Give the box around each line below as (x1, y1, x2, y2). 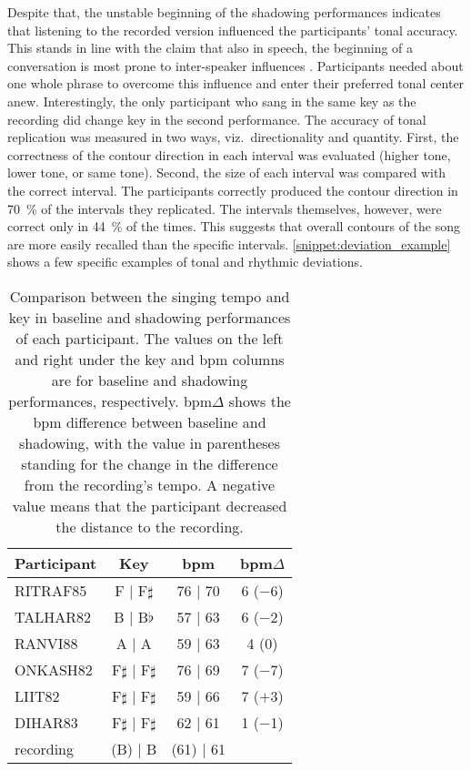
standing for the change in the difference (21, 452, 278, 474)
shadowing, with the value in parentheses (19, 431, 281, 453)
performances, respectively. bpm (8, 390, 213, 411)
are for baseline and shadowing (51, 369, 248, 391)
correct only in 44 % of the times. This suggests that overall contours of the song (7, 217, 461, 236)
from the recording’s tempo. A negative (24, 473, 276, 495)
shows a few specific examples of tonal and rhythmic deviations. (7, 252, 363, 271)
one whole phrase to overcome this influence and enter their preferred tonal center (7, 74, 465, 93)
